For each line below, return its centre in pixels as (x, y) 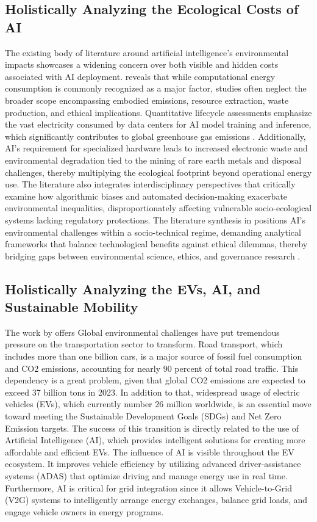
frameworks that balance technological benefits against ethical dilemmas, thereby (156, 244)
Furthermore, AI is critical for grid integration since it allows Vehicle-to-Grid (149, 488)
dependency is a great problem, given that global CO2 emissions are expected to (155, 380)
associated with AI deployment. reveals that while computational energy (140, 76)
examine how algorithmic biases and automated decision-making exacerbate (146, 196)
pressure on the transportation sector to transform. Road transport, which (144, 344)
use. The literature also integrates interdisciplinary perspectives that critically (150, 184)
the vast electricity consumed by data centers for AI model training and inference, (158, 124)
